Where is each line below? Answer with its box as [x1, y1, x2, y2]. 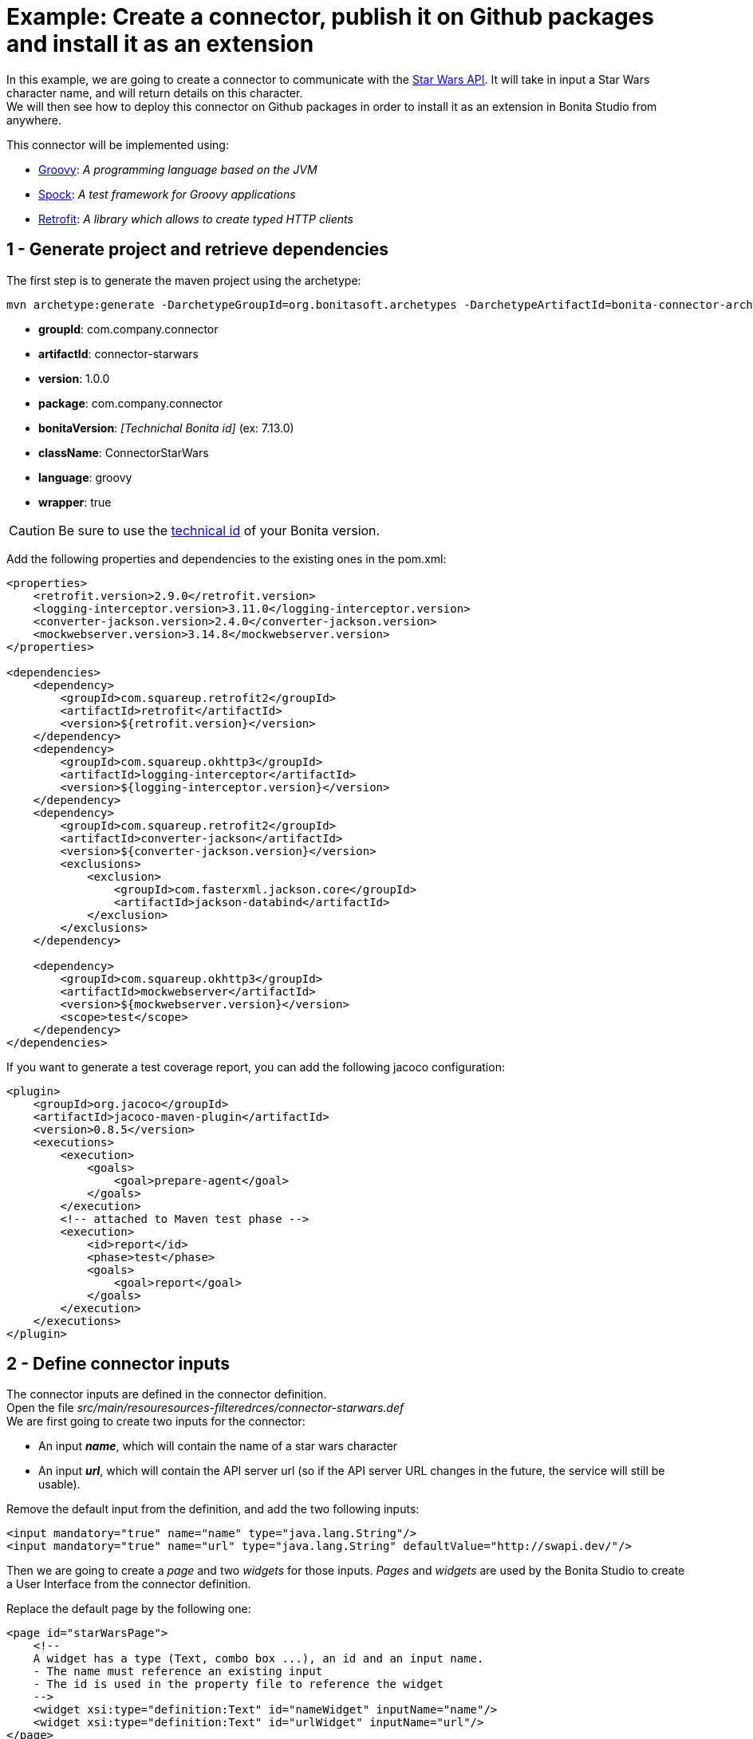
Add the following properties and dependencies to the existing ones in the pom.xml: [6, 551, 447, 566]
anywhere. [6, 112, 61, 127]
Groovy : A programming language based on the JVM [38, 162, 317, 176]
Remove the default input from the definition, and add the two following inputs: [6, 1502, 420, 1516]
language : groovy [38, 470, 132, 484]
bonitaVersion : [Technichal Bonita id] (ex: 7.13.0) [38, 420, 294, 435]
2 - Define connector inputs [6, 1354, 230, 1374]
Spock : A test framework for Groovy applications [38, 187, 296, 201]
